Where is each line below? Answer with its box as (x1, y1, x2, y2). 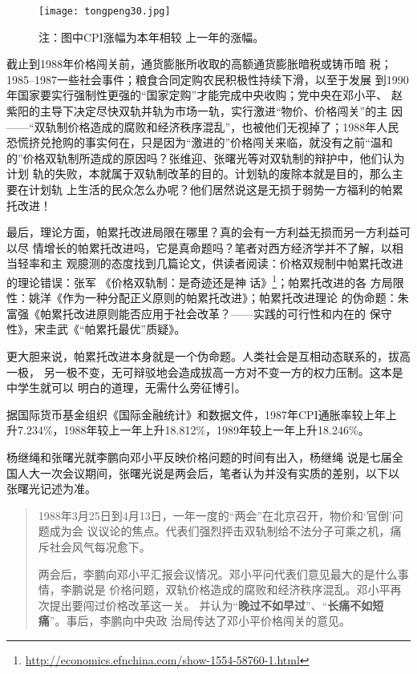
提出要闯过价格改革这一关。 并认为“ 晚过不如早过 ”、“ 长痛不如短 (49, 596, 384, 613)
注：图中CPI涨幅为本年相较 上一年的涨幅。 (38, 28, 265, 45)
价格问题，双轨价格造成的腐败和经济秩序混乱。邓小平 (109, 581, 391, 598)
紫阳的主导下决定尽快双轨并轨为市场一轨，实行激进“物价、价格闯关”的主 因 (6, 103, 403, 119)
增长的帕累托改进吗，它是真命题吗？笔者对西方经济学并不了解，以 (43, 239, 392, 256)
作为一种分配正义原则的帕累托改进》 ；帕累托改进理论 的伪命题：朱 (62, 289, 409, 306)
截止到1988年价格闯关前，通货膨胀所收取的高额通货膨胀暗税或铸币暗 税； (6, 55, 392, 72)
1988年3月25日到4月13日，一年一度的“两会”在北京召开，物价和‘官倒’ (38, 507, 392, 523)
